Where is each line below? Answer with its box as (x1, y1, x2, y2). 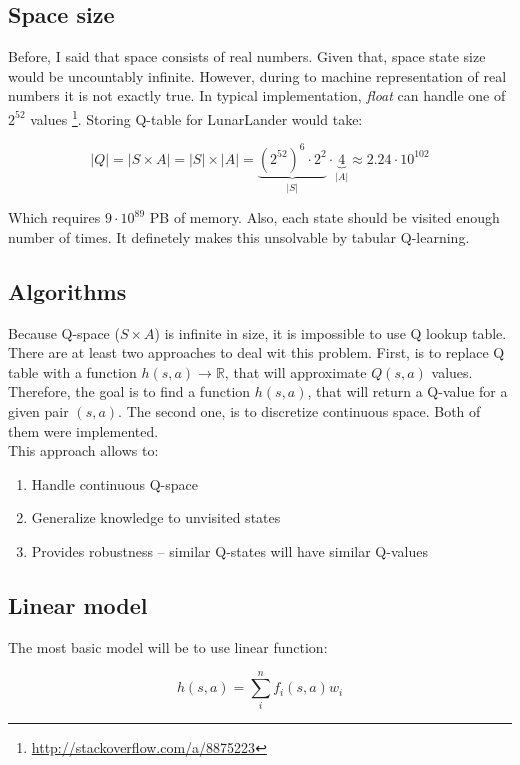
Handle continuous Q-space (31, 473, 199, 494)
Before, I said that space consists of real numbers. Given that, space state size (8, 46, 486, 67)
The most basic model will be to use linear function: (8, 636, 328, 657)
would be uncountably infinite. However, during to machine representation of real (8, 65, 507, 86)
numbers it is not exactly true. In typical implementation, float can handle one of (8, 85, 506, 106)
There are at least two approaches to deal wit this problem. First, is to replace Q (8, 342, 505, 363)
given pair (8, 400, 69, 421)
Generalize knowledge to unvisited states (31, 507, 281, 528)
